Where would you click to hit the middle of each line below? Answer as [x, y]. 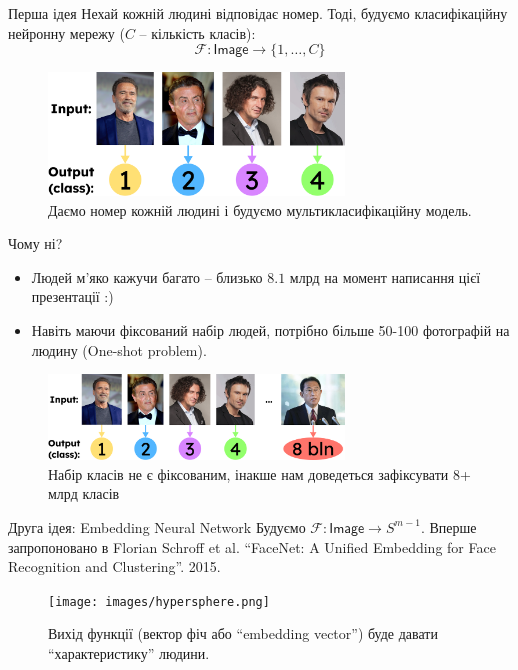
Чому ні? [35, 243]
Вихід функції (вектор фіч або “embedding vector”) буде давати [243, 633]
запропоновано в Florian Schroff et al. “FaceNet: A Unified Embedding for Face [252, 546]
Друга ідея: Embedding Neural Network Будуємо [157, 526]
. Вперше [448, 526]
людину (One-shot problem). [119, 349]
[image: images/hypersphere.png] [159, 601]
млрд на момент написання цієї [385, 276]
